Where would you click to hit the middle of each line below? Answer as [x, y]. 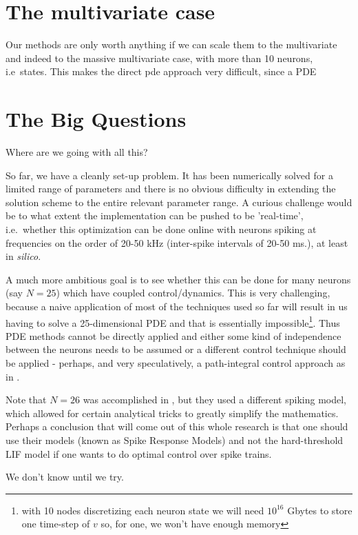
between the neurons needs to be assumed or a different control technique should [176, 349]
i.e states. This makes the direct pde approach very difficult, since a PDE [161, 71]
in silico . [23, 256]
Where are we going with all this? [77, 152]
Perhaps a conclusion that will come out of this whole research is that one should [177, 426]
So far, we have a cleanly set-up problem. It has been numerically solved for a [169, 175]
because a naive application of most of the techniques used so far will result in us [177, 306]
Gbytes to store [320, 510]
